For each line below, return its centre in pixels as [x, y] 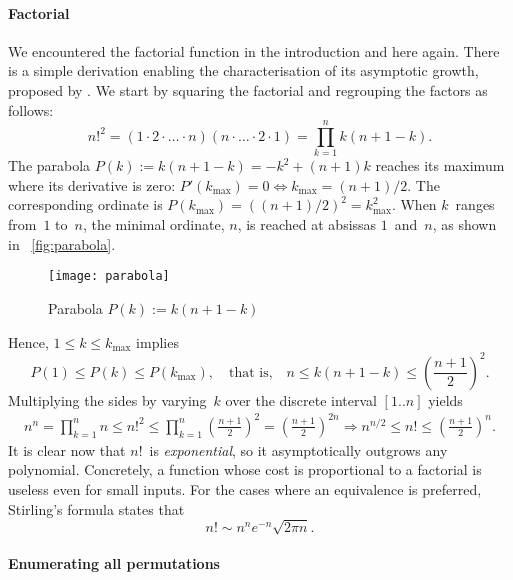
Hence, [28, 341]
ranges [475, 204]
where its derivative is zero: [92, 184]
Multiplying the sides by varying [107, 399]
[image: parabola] [109, 276]
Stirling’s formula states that [96, 508]
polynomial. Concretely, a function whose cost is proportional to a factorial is [245, 469]
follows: [31, 109]
